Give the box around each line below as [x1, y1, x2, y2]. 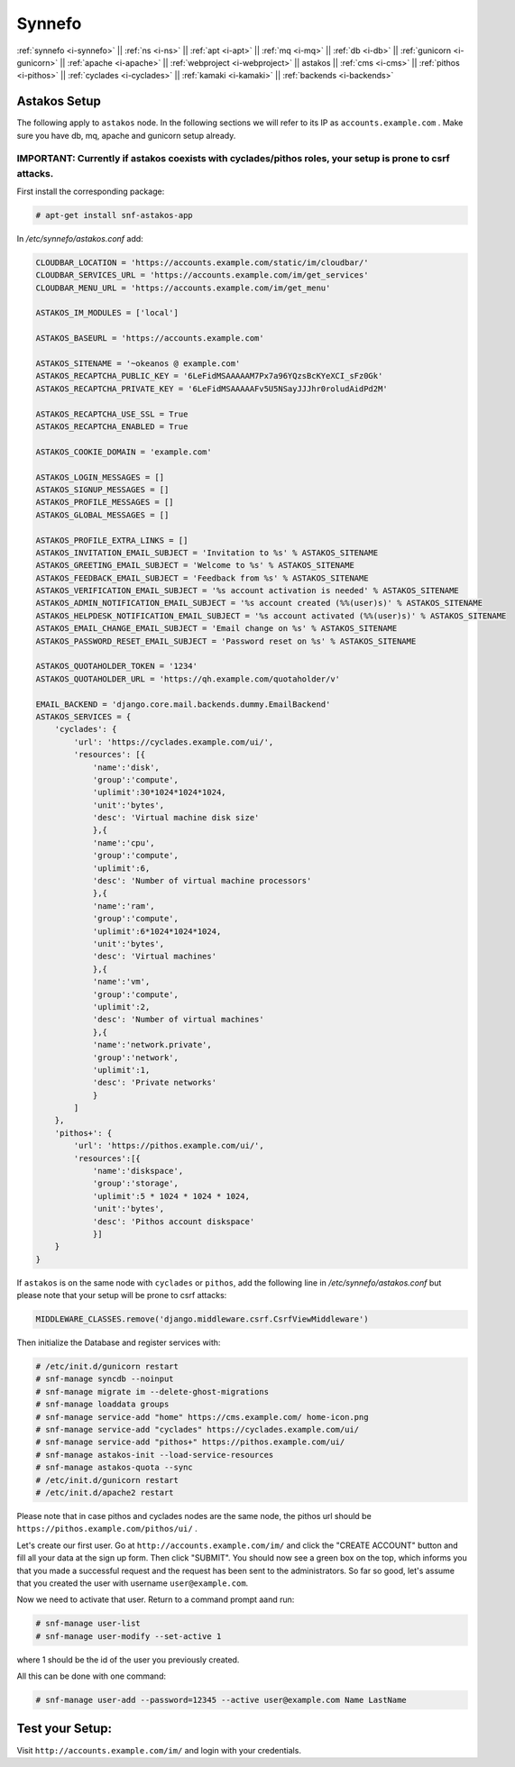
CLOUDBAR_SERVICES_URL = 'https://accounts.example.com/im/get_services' [35, 270, 369, 280]
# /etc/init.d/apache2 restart [35, 1488, 175, 1497]
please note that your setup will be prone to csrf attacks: [16, 1290, 227, 1301]
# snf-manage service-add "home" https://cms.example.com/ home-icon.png [35, 1412, 369, 1422]
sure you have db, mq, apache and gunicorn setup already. [16, 130, 236, 141]
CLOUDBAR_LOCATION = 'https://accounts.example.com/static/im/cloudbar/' [35, 257, 369, 268]
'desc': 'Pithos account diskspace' [92, 1216, 255, 1226]
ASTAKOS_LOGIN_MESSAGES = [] [35, 472, 165, 482]
